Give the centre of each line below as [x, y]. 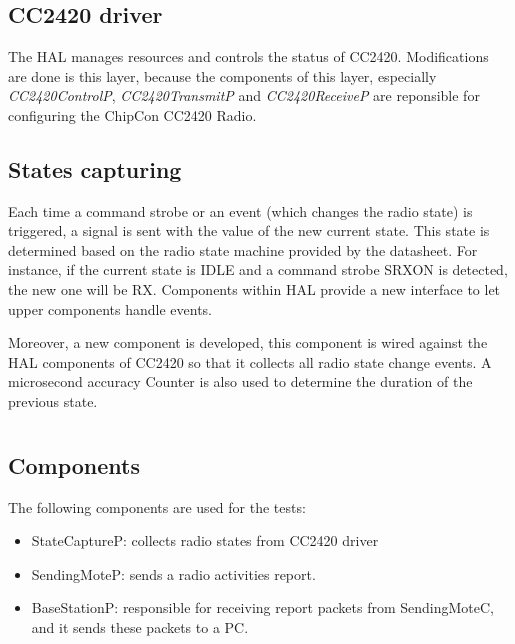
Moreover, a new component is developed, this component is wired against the [248, 342]
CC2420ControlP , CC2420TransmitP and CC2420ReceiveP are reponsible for [244, 95]
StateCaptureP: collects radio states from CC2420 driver [205, 540]
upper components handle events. [110, 308]
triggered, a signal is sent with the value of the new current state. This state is [249, 230]
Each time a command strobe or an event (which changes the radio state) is [240, 210]
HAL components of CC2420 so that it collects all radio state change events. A [250, 361]
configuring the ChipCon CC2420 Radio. [132, 114]
